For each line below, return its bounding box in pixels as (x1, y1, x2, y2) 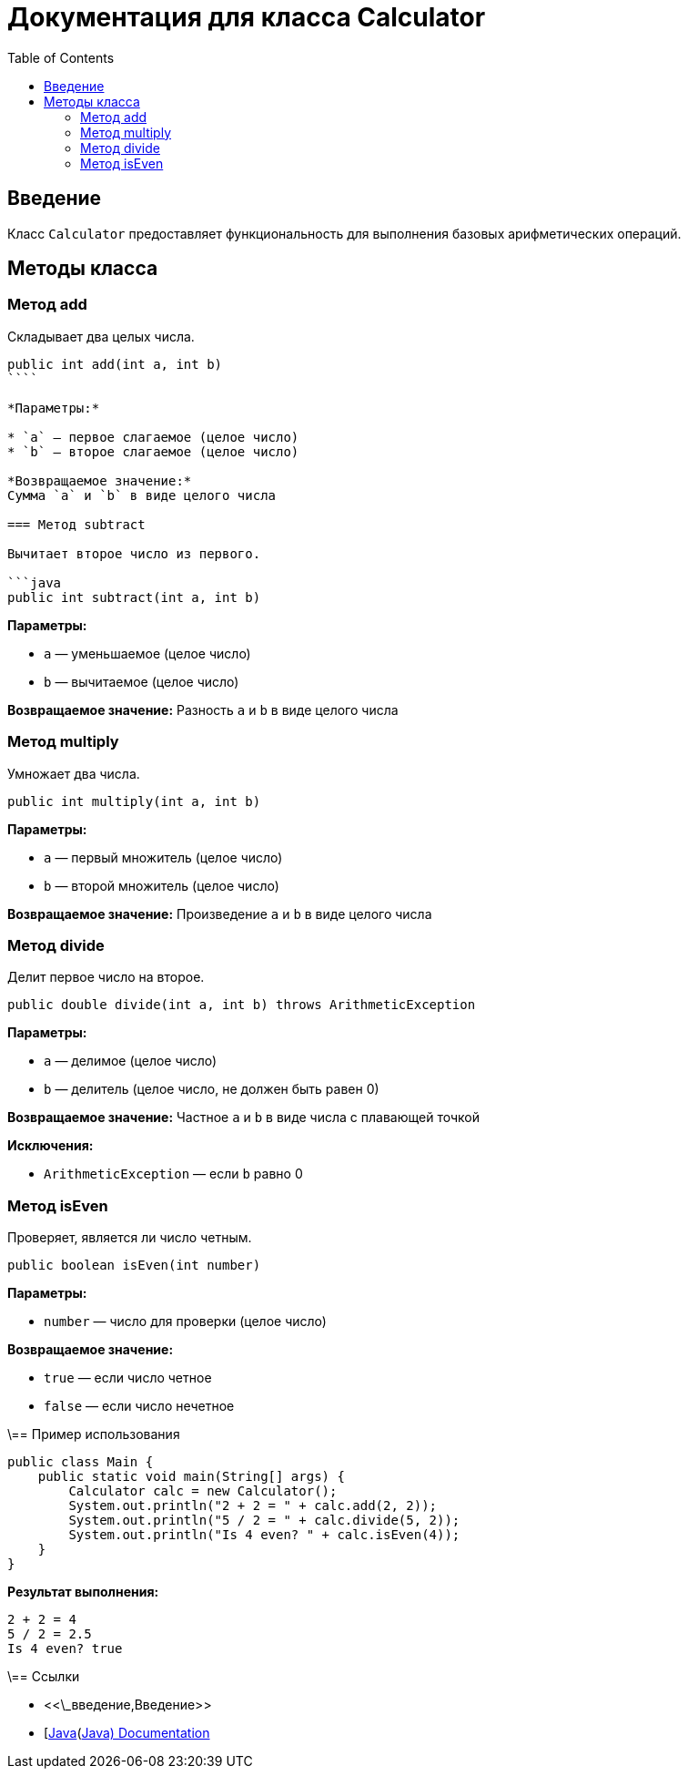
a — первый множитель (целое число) (44, 849, 283, 865)
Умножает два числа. (7, 765, 140, 781)
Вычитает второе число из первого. (7, 546, 261, 561)
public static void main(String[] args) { (37, 1469, 345, 1485)
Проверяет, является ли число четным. (7, 1230, 252, 1246)
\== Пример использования (7, 1426, 180, 1443)
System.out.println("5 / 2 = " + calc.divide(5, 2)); (68, 1513, 460, 1528)
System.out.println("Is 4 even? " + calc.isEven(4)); (68, 1527, 460, 1543)
